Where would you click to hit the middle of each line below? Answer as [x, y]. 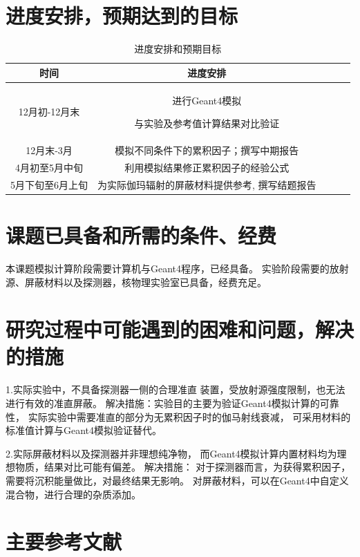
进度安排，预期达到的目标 [122, 16]
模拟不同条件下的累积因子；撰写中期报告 [207, 150]
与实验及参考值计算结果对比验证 [207, 123]
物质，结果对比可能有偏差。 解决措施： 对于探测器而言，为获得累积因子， [183, 467]
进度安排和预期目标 [178, 49]
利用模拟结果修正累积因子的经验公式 [207, 167]
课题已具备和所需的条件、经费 [141, 235]
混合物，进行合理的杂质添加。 [73, 494]
